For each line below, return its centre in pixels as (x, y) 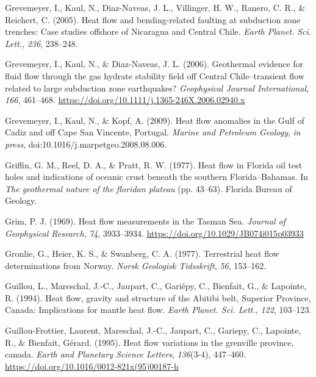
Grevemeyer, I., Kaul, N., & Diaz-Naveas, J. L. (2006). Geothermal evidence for (154, 64)
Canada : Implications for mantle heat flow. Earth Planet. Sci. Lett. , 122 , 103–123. (158, 310)
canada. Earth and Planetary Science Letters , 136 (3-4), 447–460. (125, 354)
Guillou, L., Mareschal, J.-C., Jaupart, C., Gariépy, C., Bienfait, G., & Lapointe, (156, 286)
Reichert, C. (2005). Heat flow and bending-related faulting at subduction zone (153, 19)
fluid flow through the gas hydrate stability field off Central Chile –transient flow (155, 75)
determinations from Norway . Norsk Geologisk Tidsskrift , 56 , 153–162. (136, 265)
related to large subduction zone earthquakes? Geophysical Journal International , (157, 88)
